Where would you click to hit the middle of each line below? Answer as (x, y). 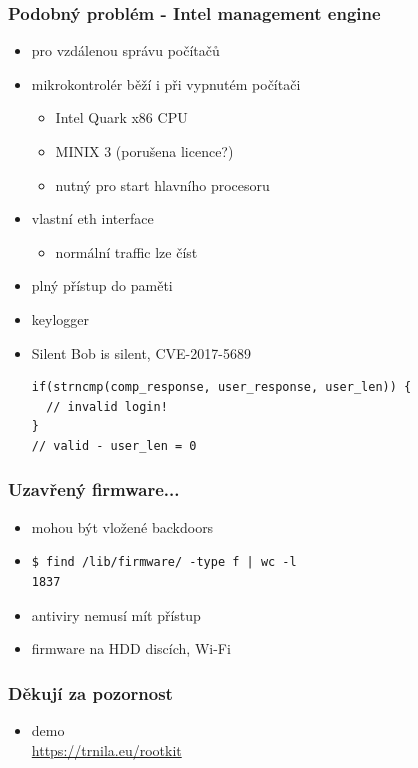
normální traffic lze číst (126, 251)
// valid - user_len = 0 (114, 445)
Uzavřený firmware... (94, 489)
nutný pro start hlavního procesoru (162, 184)
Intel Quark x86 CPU (121, 117)
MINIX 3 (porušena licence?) (144, 151)
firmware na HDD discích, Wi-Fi (131, 648)
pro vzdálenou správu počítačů (125, 50)
